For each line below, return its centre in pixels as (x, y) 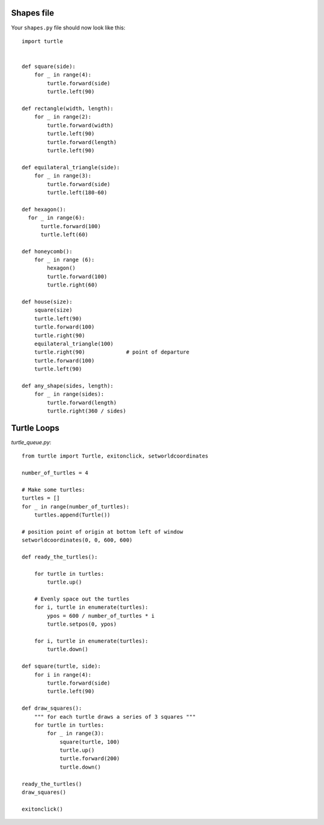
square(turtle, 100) (90, 742)
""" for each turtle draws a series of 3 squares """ (115, 717)
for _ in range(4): (63, 75)
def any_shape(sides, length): (68, 385)
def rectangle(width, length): (68, 109)
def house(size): (47, 302)
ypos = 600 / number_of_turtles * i (101, 616)
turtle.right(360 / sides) (87, 411)
